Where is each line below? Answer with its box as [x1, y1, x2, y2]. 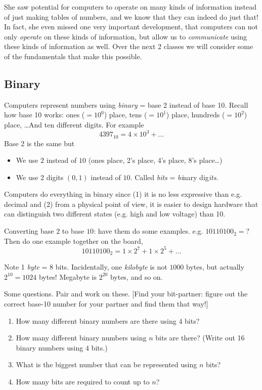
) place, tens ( [104, 109, 147, 120]
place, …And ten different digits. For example [4, 119, 144, 129]
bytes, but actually [186, 262, 244, 272]
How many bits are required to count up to [16, 376, 150, 386]
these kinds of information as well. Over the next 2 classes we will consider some [4, 41, 253, 52]
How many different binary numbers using [16, 332, 147, 343]
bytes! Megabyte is [38, 271, 97, 282]
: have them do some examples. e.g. [94, 226, 203, 236]
